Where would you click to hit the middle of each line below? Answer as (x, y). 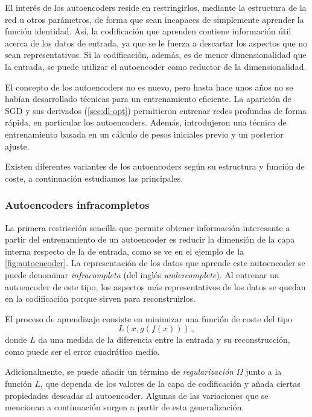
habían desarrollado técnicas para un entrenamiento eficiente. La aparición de (148, 99)
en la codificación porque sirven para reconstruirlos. (100, 298)
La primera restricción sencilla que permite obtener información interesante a (148, 227)
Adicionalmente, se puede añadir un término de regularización (119, 371)
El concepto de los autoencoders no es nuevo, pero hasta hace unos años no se (149, 87)
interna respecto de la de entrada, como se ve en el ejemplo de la (125, 251)
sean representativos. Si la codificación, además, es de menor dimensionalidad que (156, 55)
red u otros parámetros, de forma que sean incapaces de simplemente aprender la (154, 19)
